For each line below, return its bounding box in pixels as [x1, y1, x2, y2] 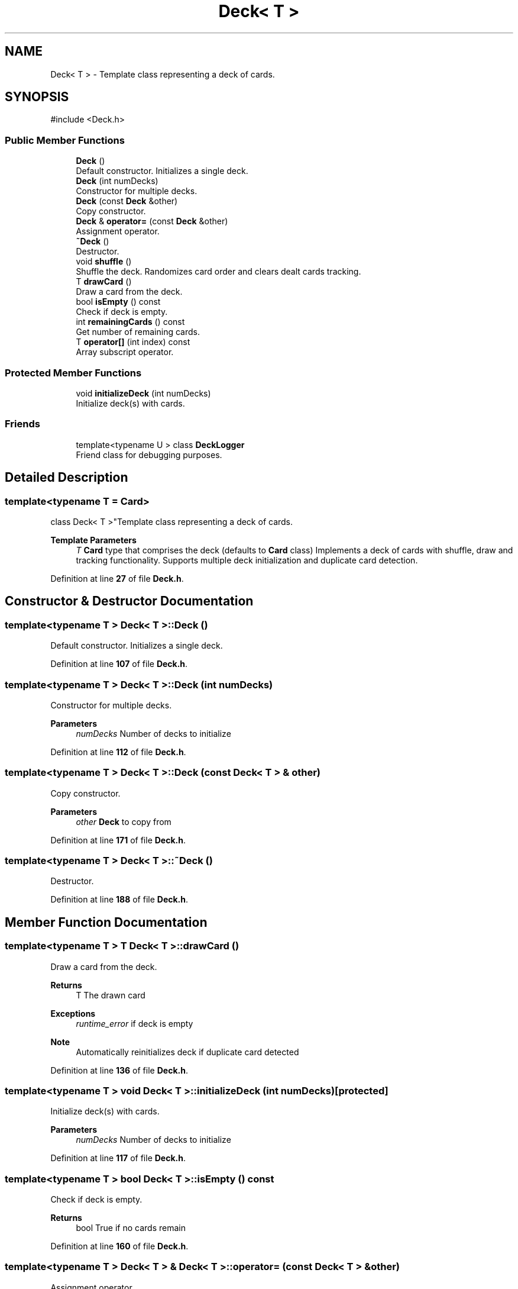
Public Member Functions [5, 134, 125, 146]
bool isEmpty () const [76, 297, 161, 307]
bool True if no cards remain [76, 1223, 186, 1233]
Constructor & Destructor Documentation [5, 594, 254, 609]
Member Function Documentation [5, 914, 208, 930]
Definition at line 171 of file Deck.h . [50, 834, 186, 845]
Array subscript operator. [76, 347, 174, 357]
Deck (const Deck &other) [76, 196, 178, 207]
